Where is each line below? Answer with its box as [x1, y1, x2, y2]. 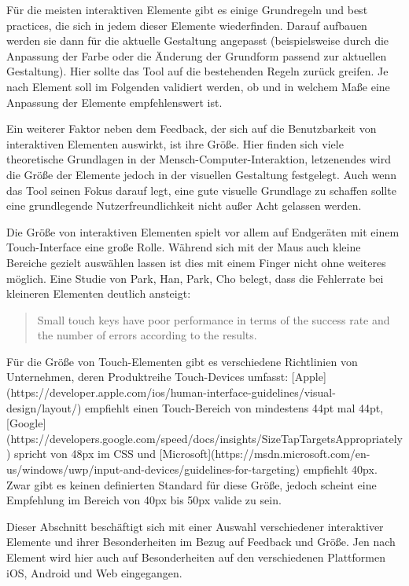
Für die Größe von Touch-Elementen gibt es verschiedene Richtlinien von [6, 353, 358, 369]
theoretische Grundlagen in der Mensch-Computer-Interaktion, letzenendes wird [6, 151, 392, 167]
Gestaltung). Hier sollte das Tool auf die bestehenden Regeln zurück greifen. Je [6, 63, 389, 79]
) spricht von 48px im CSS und [6, 445, 156, 462]
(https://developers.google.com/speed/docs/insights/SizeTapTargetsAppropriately [6, 430, 403, 446]
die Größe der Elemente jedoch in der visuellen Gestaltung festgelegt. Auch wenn [6, 166, 397, 182]
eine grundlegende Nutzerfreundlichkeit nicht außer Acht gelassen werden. [6, 197, 362, 214]
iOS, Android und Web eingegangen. [6, 564, 182, 581]
